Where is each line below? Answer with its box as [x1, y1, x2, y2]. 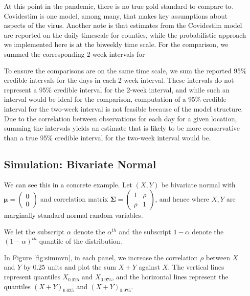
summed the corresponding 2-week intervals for [4, 48, 145, 59]
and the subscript [119, 226, 171, 236]
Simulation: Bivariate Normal [4, 156, 157, 171]
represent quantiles [4, 272, 60, 282]
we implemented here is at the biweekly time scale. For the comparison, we [4, 39, 228, 49]
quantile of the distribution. [39, 236, 122, 246]
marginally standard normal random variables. [4, 210, 143, 220]
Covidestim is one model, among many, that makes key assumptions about [4, 10, 227, 21]
